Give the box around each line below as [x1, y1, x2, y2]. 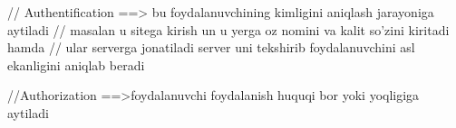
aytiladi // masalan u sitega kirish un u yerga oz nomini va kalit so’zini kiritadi [7, 20, 450, 39]
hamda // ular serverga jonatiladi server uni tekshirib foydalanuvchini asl [7, 38, 415, 57]
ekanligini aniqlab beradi [7, 55, 145, 74]
